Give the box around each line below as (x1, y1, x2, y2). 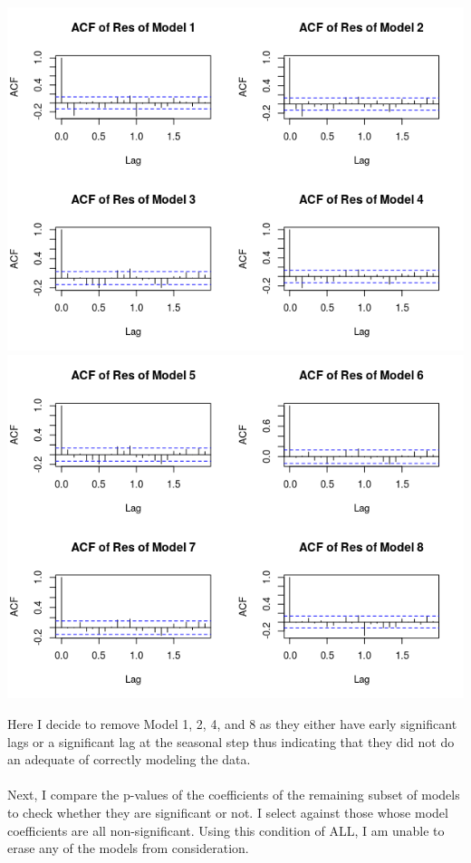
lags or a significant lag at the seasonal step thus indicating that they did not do (7, 732, 455, 751)
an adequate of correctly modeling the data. (7, 750, 251, 769)
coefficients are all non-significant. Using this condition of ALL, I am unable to (7, 820, 445, 839)
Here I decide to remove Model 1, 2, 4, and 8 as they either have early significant (7, 714, 457, 734)
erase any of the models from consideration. (7, 839, 249, 858)
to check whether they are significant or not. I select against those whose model (7, 803, 448, 821)
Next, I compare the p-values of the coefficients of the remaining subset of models (7, 785, 460, 804)
